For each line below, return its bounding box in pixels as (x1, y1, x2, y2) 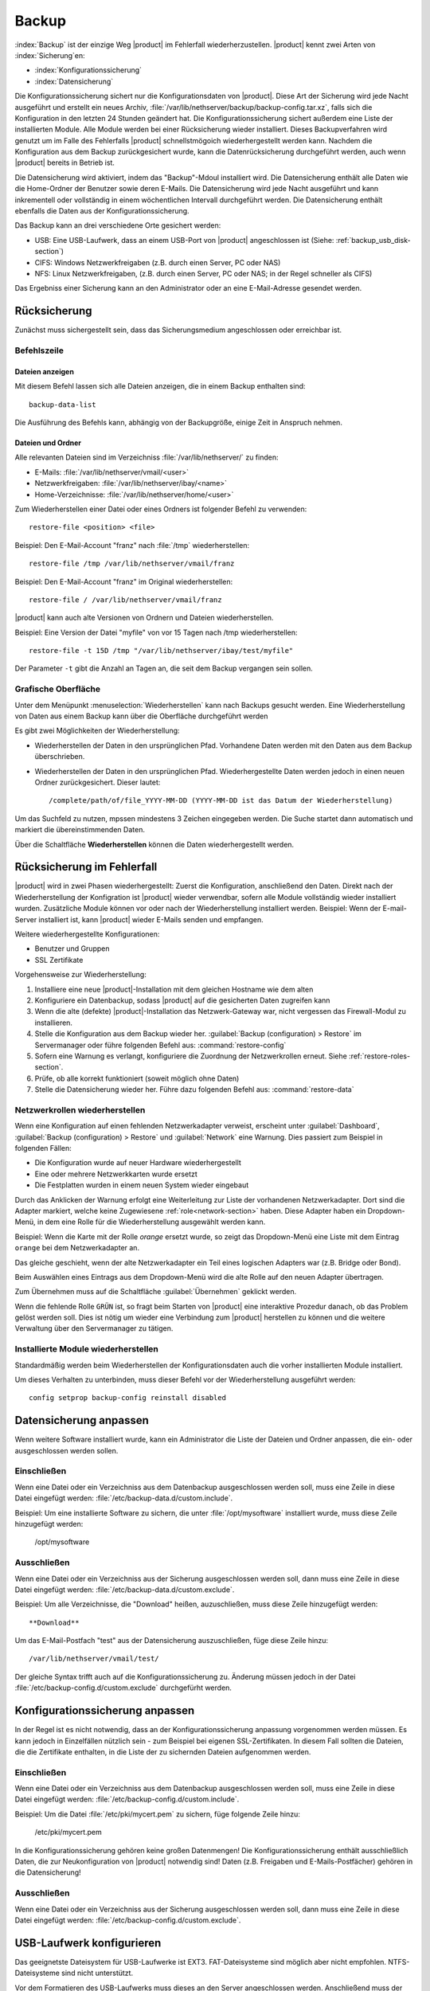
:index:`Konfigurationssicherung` (34, 65, 143, 75)
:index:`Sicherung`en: (14, 50, 85, 60)
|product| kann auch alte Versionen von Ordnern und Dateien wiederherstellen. (14, 613, 274, 623)
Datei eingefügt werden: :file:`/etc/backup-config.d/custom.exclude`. (14, 1915, 241, 1925)
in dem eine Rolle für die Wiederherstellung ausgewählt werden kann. (37, 1217, 266, 1226)
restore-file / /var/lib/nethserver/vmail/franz (29, 595, 222, 604)
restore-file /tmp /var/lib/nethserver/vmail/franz (29, 559, 235, 569)
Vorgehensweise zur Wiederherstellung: (14, 970, 147, 980)
